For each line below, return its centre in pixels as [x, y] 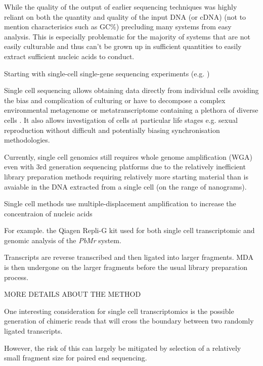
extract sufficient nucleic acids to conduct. [69, 56]
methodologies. [27, 140]
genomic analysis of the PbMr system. [63, 240]
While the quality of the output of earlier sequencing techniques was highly [121, 7]
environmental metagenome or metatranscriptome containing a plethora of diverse [131, 110]
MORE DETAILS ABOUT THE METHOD [73, 294]
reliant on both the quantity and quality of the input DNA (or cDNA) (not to [125, 16]
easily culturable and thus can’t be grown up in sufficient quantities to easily [123, 46]
